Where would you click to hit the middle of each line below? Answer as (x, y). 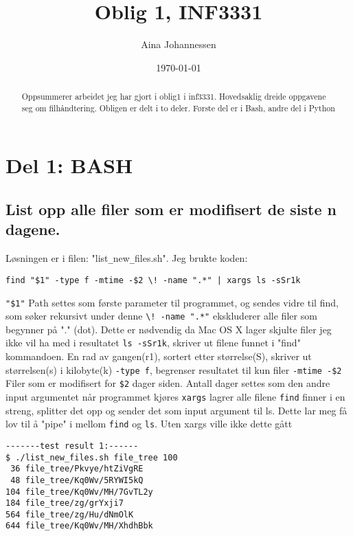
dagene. (33, 229)
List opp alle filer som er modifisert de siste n (171, 209)
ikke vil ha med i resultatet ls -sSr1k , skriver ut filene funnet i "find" (153, 343)
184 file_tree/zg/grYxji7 (65, 503)
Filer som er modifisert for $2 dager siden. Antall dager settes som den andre (168, 383)
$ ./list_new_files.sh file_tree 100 (92, 457)
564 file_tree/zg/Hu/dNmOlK (70, 514)
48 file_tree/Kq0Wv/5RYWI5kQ (77, 480)
